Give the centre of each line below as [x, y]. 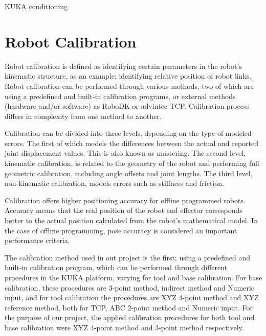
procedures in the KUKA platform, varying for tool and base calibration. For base [134, 277]
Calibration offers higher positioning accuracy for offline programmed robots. [125, 200]
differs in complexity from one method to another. [83, 116]
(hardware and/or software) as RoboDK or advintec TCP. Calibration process [127, 106]
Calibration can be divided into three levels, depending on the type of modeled [128, 133]
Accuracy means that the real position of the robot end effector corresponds [124, 210]
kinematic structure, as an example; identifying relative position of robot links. [128, 76]
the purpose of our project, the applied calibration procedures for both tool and [130, 317]
